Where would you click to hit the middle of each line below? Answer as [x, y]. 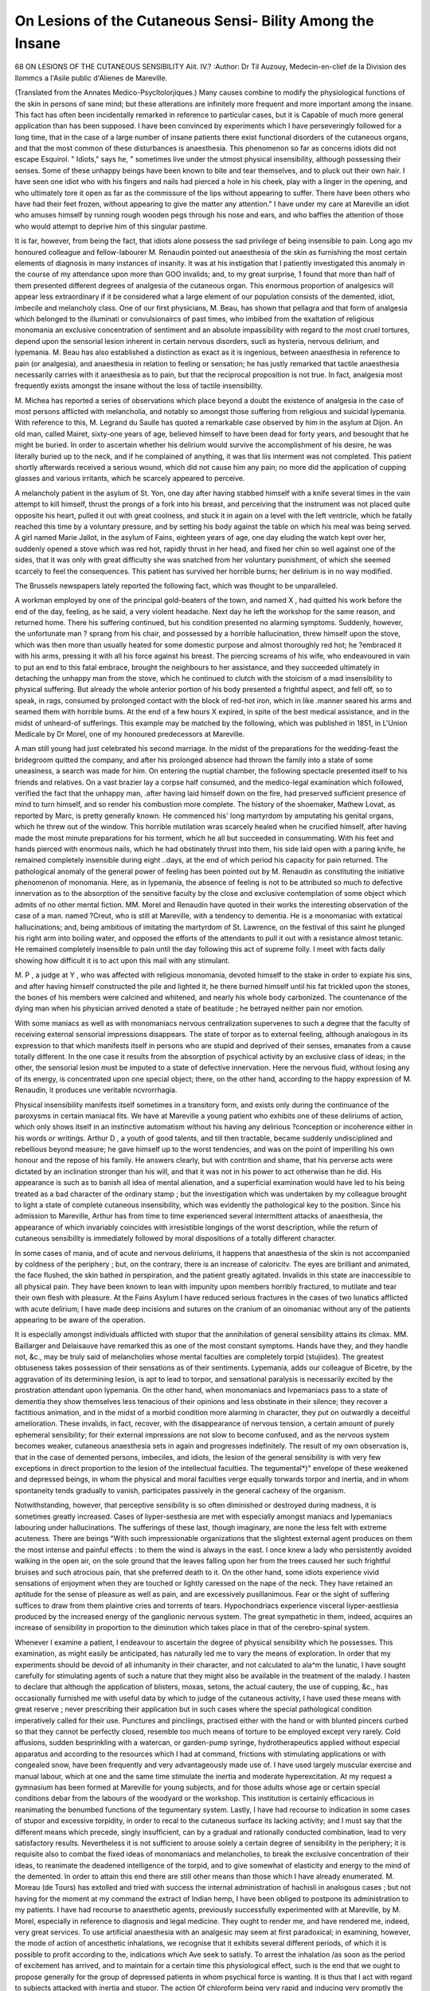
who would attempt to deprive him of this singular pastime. [111, 226]
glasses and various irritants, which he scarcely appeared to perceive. [130, 479]
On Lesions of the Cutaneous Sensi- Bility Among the [194, 21]
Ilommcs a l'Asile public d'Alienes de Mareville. [91, 78]
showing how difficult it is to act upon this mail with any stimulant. [122, 960]
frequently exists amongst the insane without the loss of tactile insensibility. [139, 385]
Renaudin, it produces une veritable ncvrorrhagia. [96, 1090]
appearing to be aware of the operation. [80, 1320]
